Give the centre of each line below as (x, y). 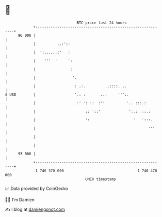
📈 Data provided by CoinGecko (37, 188)
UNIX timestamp (101, 179)
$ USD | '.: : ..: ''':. (67, 94)
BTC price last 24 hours (102, 23)
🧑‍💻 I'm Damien (20, 200)
